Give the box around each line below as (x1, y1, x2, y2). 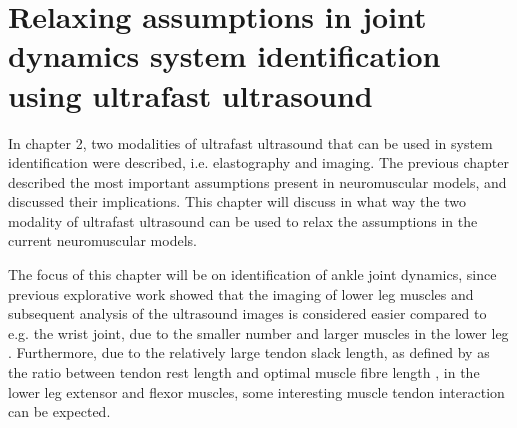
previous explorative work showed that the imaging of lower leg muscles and (8, 283, 474, 304)
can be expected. (8, 401, 111, 422)
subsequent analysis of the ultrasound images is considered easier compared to (8, 303, 487, 324)
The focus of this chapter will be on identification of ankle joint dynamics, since (8, 264, 497, 285)
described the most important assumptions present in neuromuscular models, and (8, 171, 507, 192)
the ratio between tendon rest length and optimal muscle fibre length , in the (8, 362, 480, 383)
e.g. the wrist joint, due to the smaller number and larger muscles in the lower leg (8, 322, 509, 343)
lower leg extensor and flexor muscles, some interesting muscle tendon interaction (8, 381, 505, 402)
